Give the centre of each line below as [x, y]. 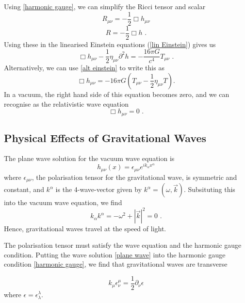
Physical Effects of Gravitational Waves [105, 138]
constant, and [24, 189]
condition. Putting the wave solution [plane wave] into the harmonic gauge [115, 254]
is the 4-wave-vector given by [99, 189]
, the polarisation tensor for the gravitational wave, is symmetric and [134, 177]
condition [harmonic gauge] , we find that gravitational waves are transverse [116, 264]
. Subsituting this [209, 189]
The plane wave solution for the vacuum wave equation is [89, 158]
